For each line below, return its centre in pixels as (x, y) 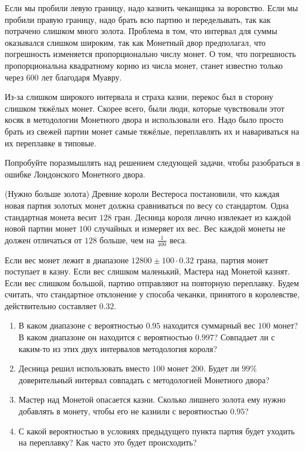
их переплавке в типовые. (51, 143)
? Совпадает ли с (244, 337)
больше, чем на (127, 240)
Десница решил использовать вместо (84, 368)
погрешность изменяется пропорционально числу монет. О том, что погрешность (150, 54)
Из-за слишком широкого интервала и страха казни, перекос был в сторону (139, 97)
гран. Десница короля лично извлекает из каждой (203, 217)
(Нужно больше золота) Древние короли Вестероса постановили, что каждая (142, 194)
